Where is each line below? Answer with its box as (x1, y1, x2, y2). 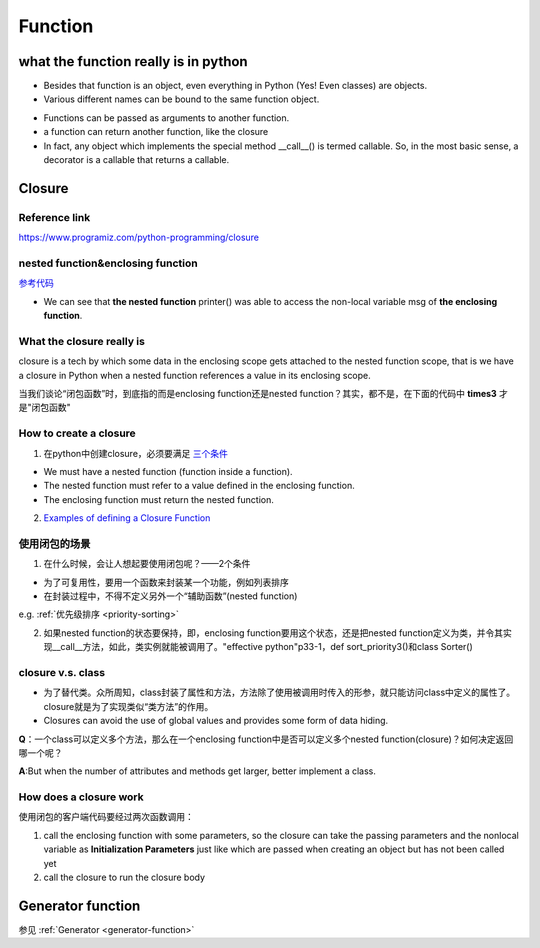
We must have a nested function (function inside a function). (43, 465, 294, 477)
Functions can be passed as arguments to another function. (43, 111, 290, 124)
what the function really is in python (18, 53, 249, 70)
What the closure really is (18, 334, 145, 348)
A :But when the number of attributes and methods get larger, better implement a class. (18, 765, 377, 777)
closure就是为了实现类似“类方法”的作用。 (43, 700, 214, 712)
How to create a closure (18, 426, 137, 440)
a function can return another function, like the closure (43, 126, 269, 138)
